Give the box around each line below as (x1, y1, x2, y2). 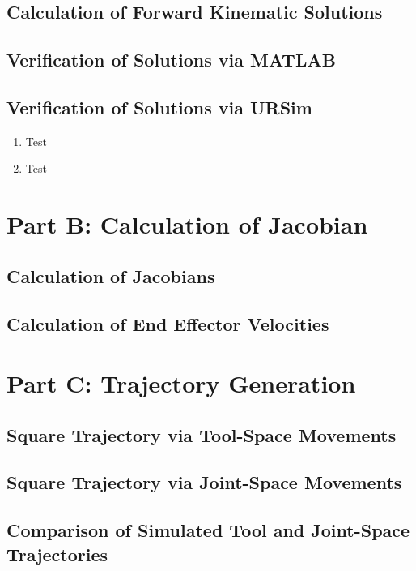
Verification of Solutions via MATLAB (6, 47, 336, 72)
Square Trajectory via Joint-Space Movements (6, 470, 402, 495)
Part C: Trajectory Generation (6, 367, 356, 400)
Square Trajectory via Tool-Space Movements (6, 422, 397, 447)
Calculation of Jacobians (6, 263, 215, 288)
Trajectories (6, 541, 108, 566)
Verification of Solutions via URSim (6, 94, 312, 119)
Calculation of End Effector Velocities (6, 311, 329, 336)
